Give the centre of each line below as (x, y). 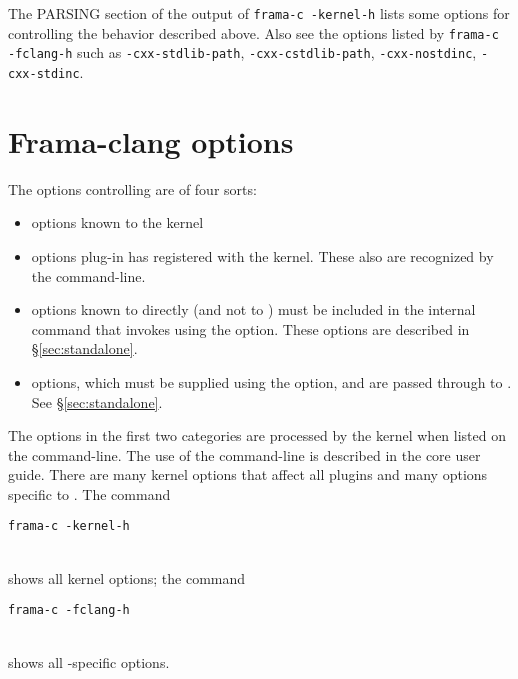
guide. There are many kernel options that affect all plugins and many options (248, 474)
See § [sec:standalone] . (97, 401)
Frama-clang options (151, 140)
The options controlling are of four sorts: (132, 188)
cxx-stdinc (44, 73)
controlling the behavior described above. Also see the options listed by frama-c (253, 32)
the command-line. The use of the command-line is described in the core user (244, 454)
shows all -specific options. (89, 661)
